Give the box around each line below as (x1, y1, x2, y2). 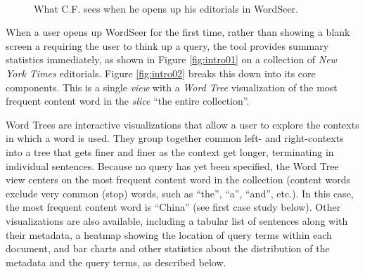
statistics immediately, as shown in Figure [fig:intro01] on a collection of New (6, 52, 337, 67)
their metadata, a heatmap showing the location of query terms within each (6, 227, 332, 242)
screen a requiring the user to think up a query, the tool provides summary (6, 38, 329, 53)
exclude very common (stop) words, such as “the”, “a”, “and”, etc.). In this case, (6, 185, 354, 200)
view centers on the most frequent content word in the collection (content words (6, 172, 350, 187)
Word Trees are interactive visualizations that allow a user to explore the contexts (6, 117, 359, 131)
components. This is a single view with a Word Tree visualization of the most (6, 79, 338, 94)
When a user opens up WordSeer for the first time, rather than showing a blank (6, 25, 350, 39)
